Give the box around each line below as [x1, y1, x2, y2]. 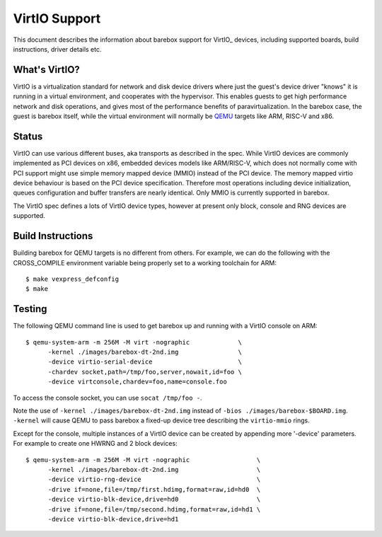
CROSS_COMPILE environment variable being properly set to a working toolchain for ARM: [13, 258, 277, 267]
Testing [13, 303, 47, 315]
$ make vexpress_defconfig [25, 275, 120, 283]
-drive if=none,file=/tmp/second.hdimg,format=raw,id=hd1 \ [47, 505, 261, 513]
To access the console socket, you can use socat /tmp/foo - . [13, 393, 202, 402]
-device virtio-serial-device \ [47, 358, 242, 366]
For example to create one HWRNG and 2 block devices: [13, 439, 178, 448]
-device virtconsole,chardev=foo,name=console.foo [47, 378, 228, 386]
